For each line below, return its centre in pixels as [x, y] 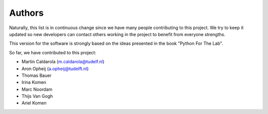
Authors [27, 13]
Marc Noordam [37, 89]
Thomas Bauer [36, 75]
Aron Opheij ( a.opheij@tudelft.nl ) [55, 69]
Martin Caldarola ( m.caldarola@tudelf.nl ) [63, 62]
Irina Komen [34, 82]
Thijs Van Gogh [37, 96]
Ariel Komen [34, 103]
